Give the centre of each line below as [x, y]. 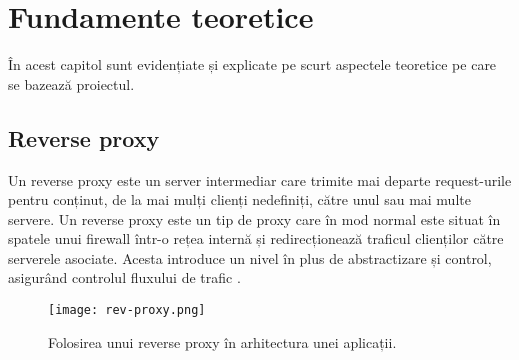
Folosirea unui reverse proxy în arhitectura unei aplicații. [222, 341]
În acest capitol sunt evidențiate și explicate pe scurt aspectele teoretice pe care [252, 64]
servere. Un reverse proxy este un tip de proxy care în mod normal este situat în [254, 218]
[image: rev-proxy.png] [127, 310]
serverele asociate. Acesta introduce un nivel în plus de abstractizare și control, [250, 257]
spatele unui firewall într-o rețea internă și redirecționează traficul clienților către [256, 238]
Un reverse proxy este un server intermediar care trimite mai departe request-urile [260, 179]
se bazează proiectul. [71, 83]
